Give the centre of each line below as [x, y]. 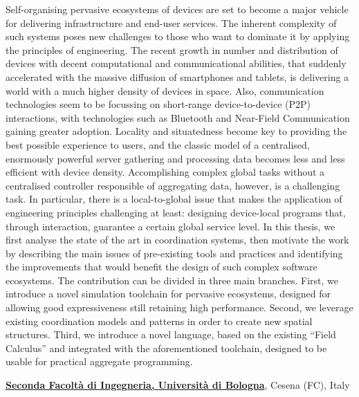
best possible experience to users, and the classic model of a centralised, [158, 144]
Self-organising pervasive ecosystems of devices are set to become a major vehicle [177, 9]
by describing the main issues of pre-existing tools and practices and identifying [174, 253]
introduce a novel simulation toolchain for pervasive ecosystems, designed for [168, 294]
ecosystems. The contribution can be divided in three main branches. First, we [172, 280]
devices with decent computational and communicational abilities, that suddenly [176, 63]
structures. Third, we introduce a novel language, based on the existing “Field [171, 334]
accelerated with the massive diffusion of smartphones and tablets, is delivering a [177, 76]
